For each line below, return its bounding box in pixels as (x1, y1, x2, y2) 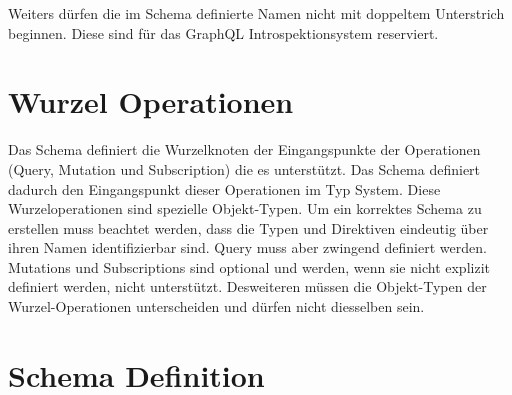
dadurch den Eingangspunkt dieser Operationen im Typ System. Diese (8, 178, 441, 199)
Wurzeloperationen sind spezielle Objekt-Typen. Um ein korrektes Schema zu (8, 198, 482, 219)
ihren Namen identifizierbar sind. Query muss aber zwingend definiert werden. (8, 237, 487, 258)
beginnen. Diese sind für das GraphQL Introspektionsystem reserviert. (8, 22, 439, 43)
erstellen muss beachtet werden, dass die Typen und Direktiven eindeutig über (8, 217, 489, 238)
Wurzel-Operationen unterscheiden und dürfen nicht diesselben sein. (8, 296, 425, 317)
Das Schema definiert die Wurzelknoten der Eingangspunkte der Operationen (8, 139, 481, 160)
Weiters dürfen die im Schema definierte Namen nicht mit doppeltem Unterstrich (8, 3, 505, 23)
